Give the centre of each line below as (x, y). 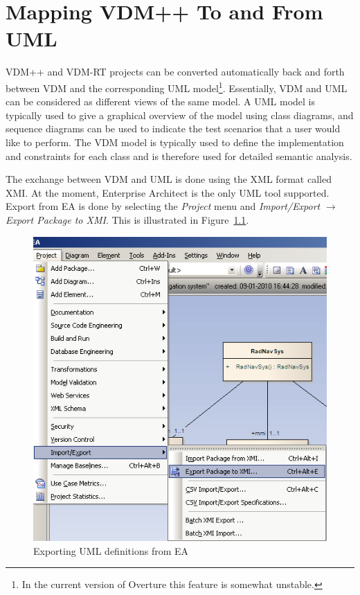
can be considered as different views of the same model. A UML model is (161, 101)
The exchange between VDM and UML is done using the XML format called (169, 179)
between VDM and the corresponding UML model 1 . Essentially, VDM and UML (177, 87)
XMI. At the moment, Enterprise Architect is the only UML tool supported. (168, 192)
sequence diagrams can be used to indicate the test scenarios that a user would (173, 128)
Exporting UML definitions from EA (111, 550)
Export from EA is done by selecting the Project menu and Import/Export (163, 206)
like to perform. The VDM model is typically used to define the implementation (175, 142)
